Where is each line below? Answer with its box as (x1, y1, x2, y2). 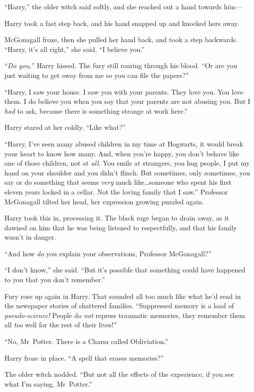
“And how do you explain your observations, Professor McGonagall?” (4, 248, 212, 258)
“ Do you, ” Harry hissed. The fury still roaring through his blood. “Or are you (4, 60, 237, 71)
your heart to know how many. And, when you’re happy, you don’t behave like (4, 148, 239, 158)
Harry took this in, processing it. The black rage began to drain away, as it (4, 213, 229, 223)
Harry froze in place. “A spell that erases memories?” (4, 352, 164, 363)
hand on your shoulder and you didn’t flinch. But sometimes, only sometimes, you (4, 167, 250, 177)
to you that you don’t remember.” (4, 274, 106, 285)
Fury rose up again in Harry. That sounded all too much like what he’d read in (4, 291, 241, 301)
